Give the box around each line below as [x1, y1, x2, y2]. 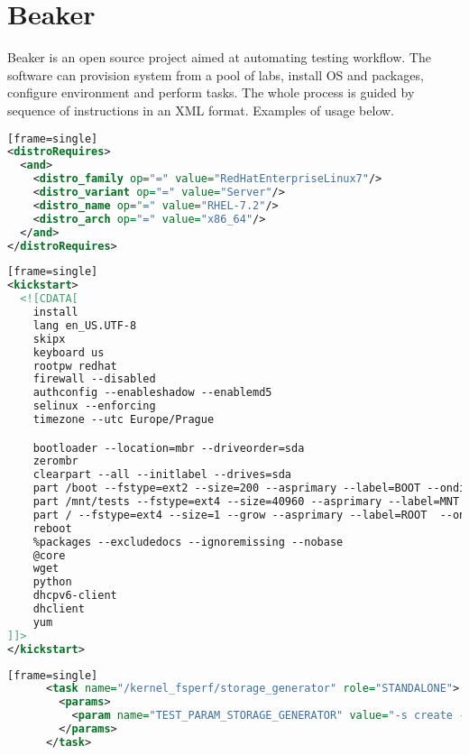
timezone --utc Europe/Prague [32, 413, 215, 426]
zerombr [32, 455, 78, 468]
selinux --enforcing [32, 400, 156, 413]
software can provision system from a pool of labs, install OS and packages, [7, 65, 424, 84]
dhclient [32, 603, 85, 616]
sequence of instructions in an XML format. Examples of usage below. [7, 100, 395, 119]
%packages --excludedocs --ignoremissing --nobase [32, 535, 344, 548]
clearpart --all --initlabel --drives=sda [32, 468, 291, 482]
